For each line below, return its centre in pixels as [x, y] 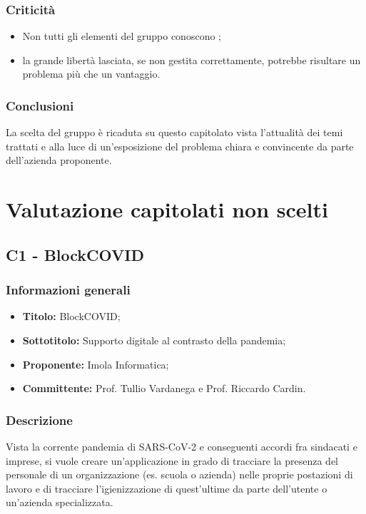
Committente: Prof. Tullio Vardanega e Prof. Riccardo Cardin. [164, 388]
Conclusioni [40, 105]
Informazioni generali [68, 290]
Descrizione [39, 420]
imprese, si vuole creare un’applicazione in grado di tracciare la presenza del [172, 460]
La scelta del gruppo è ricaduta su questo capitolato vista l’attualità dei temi [174, 132]
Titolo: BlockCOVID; [71, 316]
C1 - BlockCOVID [75, 254]
